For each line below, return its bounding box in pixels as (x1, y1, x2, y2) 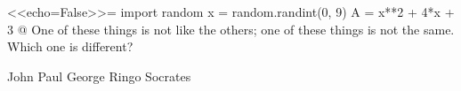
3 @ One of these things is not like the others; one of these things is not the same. (7, 19, 455, 38)
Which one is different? (7, 37, 133, 56)
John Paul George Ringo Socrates (7, 66, 191, 85)
